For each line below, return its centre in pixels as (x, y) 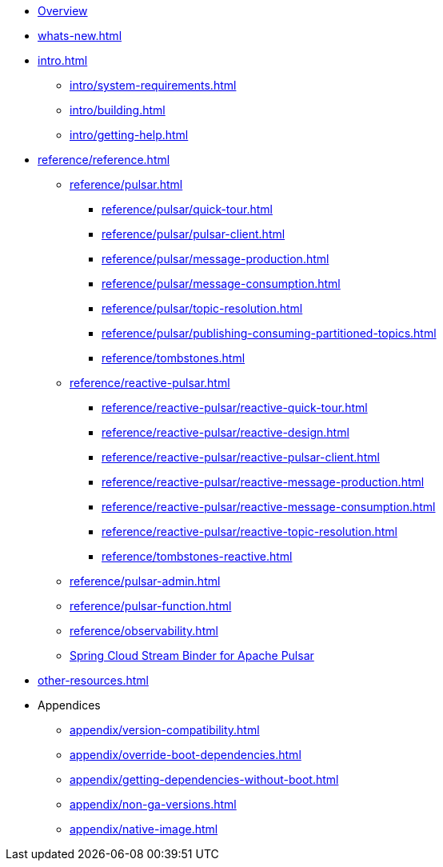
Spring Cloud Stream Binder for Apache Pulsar (192, 655)
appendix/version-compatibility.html (165, 730)
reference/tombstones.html (174, 358)
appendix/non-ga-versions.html (153, 804)
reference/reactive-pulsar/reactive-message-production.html (263, 482)
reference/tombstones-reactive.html (197, 556)
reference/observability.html (144, 631)
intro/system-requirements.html (153, 85)
